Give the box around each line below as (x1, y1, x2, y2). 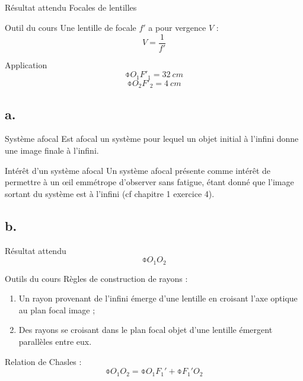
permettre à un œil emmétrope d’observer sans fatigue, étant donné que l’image (5, 176, 294, 188)
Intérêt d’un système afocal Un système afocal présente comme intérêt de (5, 164, 271, 176)
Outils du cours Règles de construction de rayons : (5, 272, 188, 284)
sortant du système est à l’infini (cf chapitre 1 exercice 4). (5, 187, 215, 199)
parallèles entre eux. (18, 335, 92, 347)
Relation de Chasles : (5, 355, 82, 367)
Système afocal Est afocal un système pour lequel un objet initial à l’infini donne (5, 132, 299, 145)
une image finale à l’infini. (5, 144, 99, 156)
